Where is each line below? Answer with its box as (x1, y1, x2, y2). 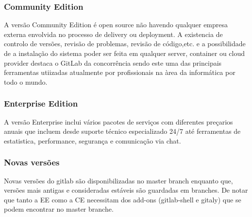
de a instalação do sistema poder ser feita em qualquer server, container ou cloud (4, 48, 245, 58)
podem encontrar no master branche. (4, 204, 114, 214)
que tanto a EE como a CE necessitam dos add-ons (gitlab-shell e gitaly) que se (4, 194, 241, 204)
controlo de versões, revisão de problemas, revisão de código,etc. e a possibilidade (4, 38, 246, 49)
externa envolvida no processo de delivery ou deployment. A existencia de (4, 29, 223, 39)
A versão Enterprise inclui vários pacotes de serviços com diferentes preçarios (4, 116, 233, 127)
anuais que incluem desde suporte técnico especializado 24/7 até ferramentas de (4, 126, 241, 136)
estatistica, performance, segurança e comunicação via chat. (4, 135, 181, 145)
